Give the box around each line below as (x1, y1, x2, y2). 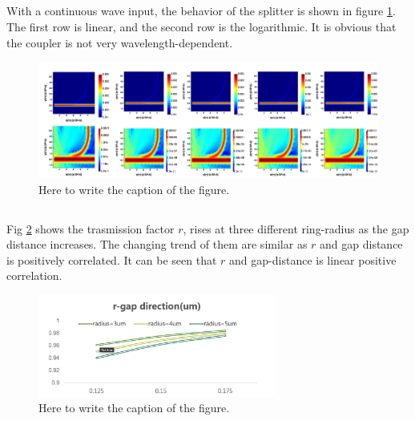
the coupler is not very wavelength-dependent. (6, 34, 233, 51)
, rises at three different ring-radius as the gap (183, 220, 409, 237)
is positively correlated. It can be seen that (6, 251, 217, 268)
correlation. (6, 267, 62, 284)
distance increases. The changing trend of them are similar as (6, 236, 308, 253)
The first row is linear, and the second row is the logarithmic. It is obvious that (6, 18, 397, 34)
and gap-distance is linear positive (229, 251, 397, 268)
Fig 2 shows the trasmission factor (6, 220, 175, 237)
